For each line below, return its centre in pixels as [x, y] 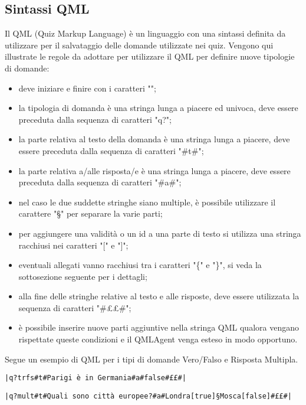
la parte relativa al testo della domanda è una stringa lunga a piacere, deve [154, 139]
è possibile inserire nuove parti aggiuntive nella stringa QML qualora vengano [159, 327]
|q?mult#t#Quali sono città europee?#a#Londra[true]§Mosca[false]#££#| [148, 396]
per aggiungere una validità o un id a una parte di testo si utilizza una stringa [160, 233]
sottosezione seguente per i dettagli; [83, 276]
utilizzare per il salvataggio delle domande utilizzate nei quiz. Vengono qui [139, 45]
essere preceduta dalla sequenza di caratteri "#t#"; [111, 150]
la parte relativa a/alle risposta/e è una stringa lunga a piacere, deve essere [154, 170]
